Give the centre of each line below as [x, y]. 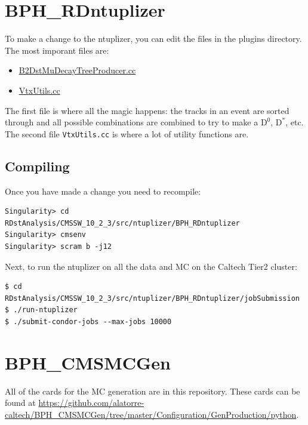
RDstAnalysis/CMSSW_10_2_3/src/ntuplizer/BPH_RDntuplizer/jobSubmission [152, 298]
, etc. [295, 122]
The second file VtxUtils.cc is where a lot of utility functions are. [127, 133]
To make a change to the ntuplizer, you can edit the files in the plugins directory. [153, 39]
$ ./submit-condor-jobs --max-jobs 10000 [88, 321]
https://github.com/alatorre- [91, 403]
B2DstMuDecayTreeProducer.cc [77, 70]
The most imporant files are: [57, 50]
